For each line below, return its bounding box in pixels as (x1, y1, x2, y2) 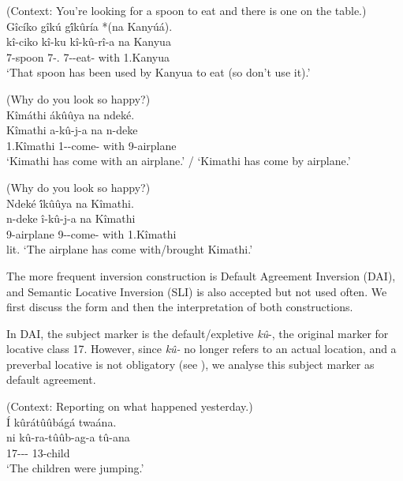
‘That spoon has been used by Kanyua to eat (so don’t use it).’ (6, 64, 311, 81)
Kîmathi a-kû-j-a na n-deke (6, 122, 138, 138)
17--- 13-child (6, 444, 70, 460)
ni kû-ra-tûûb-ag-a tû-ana (6, 429, 130, 445)
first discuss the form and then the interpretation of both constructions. (6, 299, 353, 315)
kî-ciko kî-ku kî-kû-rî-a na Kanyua (6, 33, 171, 50)
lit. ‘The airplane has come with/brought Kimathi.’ (6, 241, 253, 257)
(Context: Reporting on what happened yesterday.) (6, 398, 253, 415)
